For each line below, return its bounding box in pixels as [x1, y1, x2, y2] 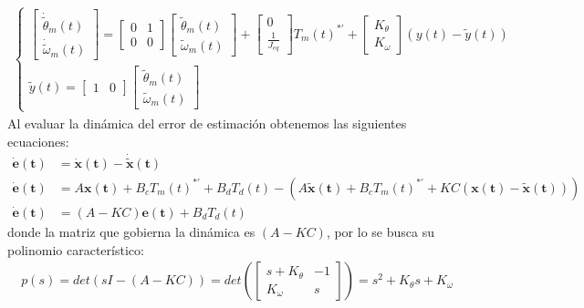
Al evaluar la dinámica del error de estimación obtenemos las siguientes [7, 114, 407, 133]
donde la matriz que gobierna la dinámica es [7, 221, 255, 241]
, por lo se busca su [326, 221, 434, 241]
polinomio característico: [7, 240, 144, 259]
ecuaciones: [7, 131, 69, 150]
